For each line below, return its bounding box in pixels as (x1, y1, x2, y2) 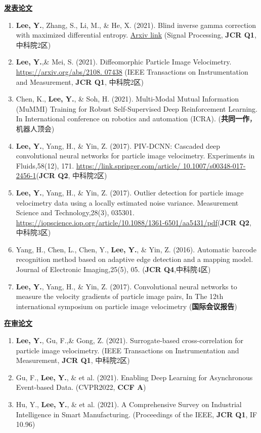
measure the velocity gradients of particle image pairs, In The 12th (16, 291, 224, 302)
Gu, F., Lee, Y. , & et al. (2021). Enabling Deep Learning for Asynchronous (16, 372, 253, 382)
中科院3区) (16, 227, 51, 238)
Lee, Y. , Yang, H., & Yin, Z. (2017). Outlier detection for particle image (16, 187, 244, 197)
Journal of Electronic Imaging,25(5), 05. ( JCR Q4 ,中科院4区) (16, 264, 211, 275)
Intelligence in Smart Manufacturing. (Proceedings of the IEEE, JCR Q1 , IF (16, 409, 257, 419)
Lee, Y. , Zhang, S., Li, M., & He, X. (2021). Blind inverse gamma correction (16, 19, 256, 30)
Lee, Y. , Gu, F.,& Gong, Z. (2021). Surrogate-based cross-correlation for (16, 335, 244, 346)
